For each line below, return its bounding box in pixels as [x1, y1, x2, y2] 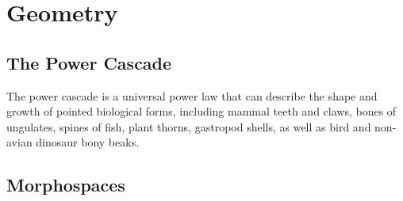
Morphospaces [6, 173, 125, 197]
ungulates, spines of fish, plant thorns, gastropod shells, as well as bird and [6, 118, 371, 135]
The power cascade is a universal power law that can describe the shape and [6, 87, 378, 104]
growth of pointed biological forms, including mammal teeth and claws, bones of [6, 103, 397, 119]
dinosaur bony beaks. [36, 134, 140, 150]
